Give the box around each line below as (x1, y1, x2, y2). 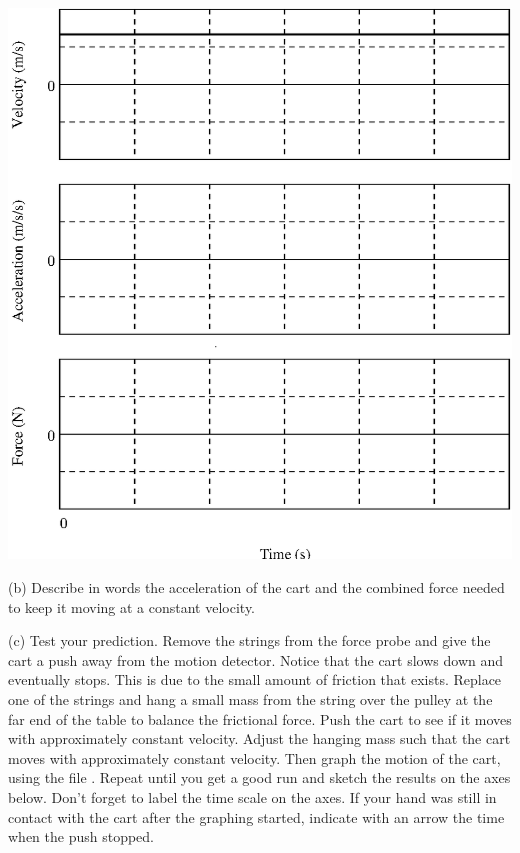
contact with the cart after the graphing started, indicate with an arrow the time (8, 806, 505, 827)
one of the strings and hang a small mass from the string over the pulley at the (8, 688, 493, 709)
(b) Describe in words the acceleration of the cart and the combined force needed (8, 576, 505, 597)
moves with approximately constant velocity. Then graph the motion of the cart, (8, 747, 501, 768)
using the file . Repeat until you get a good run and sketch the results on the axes (8, 767, 511, 788)
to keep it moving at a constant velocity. (8, 596, 256, 617)
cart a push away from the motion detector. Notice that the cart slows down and (8, 649, 504, 670)
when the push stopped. (8, 826, 155, 847)
